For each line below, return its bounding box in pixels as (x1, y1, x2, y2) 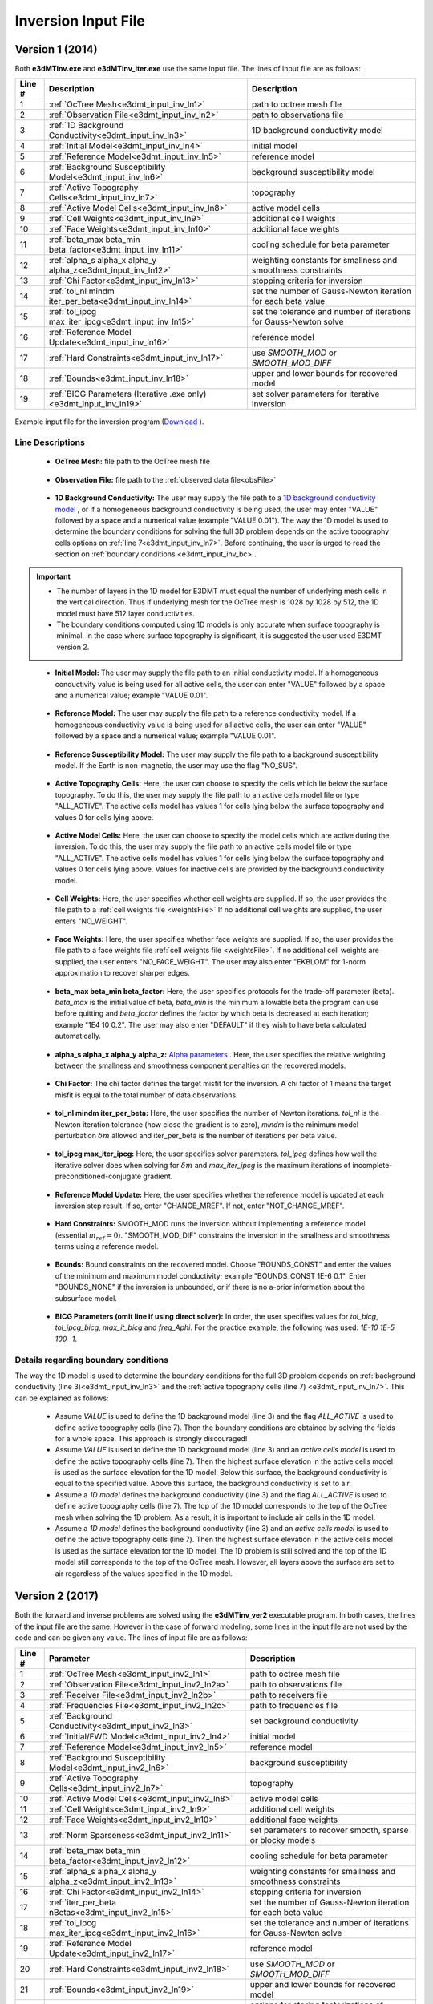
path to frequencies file (249, 1699, 338, 1711)
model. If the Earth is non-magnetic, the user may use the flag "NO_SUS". (55, 761, 298, 770)
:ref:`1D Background (48, 120, 124, 131)
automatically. (55, 1031, 102, 1041)
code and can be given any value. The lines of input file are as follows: (14, 1633, 248, 1642)
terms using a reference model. (55, 1242, 159, 1251)
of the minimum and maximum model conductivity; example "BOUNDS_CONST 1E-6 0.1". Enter (55, 1271, 366, 1280)
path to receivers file (249, 1689, 328, 1700)
